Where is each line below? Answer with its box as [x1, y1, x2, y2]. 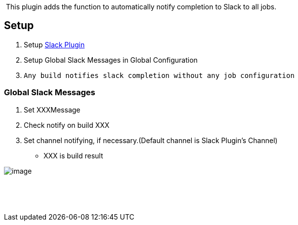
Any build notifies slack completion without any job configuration [24, 71, 295, 79]
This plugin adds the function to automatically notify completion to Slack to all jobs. [5, 2, 277, 11]
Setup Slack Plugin [24, 40, 85, 49]
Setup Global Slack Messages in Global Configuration [24, 55, 198, 64]
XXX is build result [43, 151, 103, 160]
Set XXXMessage [24, 105, 81, 114]
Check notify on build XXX [24, 120, 110, 129]
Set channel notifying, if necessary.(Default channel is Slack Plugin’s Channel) [24, 136, 278, 145]
